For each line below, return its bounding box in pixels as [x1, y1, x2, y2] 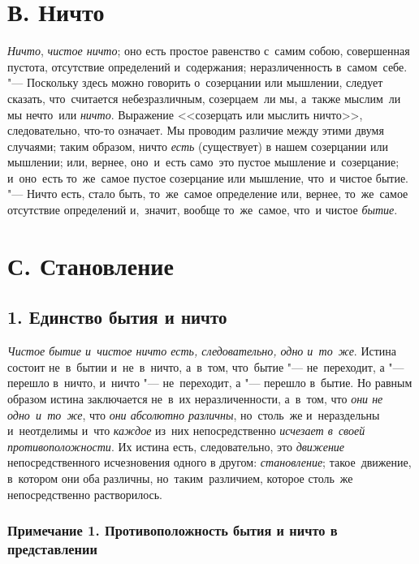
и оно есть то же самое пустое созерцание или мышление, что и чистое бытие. [7, 169, 409, 186]
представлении [7, 539, 97, 559]
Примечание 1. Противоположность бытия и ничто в [7, 520, 338, 540]
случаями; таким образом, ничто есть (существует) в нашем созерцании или [7, 137, 388, 154]
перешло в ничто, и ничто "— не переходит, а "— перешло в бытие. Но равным [7, 374, 413, 391]
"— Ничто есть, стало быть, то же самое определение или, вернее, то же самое [7, 185, 408, 202]
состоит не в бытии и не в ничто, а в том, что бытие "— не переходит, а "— [7, 358, 404, 375]
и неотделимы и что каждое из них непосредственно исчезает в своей [7, 422, 365, 439]
